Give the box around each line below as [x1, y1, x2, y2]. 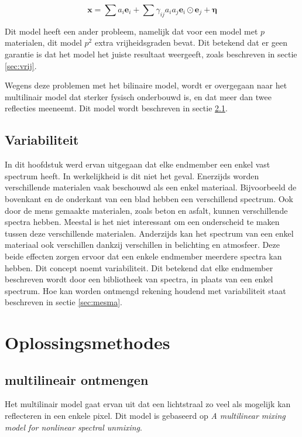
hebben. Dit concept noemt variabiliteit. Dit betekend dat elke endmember [5, 261, 273, 274]
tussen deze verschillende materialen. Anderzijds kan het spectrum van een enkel [5, 227, 294, 239]
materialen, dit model [5, 36, 82, 49]
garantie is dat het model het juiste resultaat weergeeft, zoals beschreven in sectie [5, 47, 297, 60]
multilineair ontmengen [5, 370, 149, 388]
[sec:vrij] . [5, 59, 37, 71]
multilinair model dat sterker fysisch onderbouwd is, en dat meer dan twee [5, 90, 272, 103]
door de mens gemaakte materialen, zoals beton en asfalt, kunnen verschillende [5, 204, 288, 216]
